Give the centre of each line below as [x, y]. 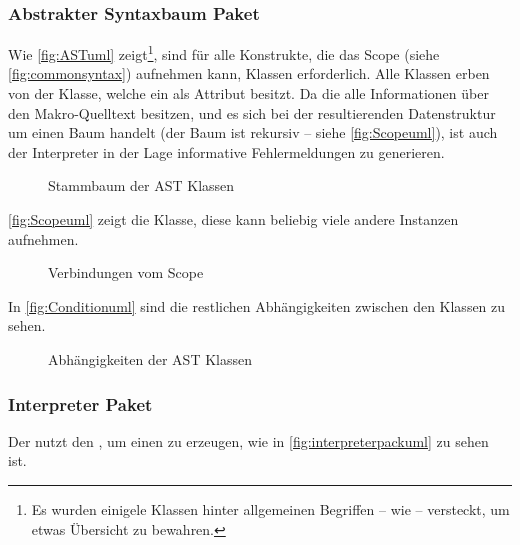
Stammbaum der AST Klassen [141, 185]
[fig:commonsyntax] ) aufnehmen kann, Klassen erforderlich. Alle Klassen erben [249, 73]
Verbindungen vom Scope [126, 272]
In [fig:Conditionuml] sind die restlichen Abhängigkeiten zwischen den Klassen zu [257, 305]
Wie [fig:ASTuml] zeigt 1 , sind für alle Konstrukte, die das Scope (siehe [224, 52]
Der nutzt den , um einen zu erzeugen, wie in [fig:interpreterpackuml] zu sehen [248, 440]
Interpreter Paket [80, 403]
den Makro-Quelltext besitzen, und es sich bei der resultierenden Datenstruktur [252, 112]
